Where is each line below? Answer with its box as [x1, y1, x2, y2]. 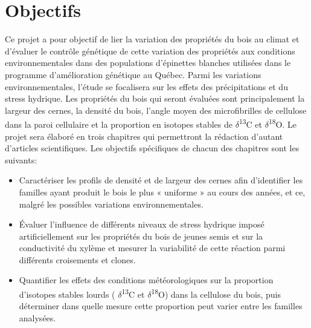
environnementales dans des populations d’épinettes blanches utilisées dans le [5, 56, 291, 69]
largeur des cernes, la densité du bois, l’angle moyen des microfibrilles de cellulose [5, 103, 307, 116]
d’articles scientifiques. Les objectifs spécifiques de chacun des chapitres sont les [5, 142, 300, 154]
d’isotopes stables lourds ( [19, 287, 115, 300]
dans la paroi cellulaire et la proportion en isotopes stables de [5, 117, 232, 130]
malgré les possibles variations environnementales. [19, 197, 204, 210]
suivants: [5, 153, 37, 166]
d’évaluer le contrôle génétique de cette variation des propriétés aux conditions [5, 44, 295, 57]
